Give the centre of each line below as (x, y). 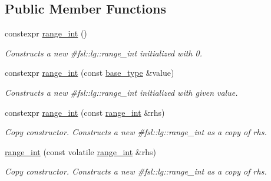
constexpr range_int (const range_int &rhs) (85, 112)
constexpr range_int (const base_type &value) (90, 73)
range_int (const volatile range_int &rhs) (80, 151)
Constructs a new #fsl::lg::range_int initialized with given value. (121, 92)
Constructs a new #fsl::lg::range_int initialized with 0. (103, 53)
